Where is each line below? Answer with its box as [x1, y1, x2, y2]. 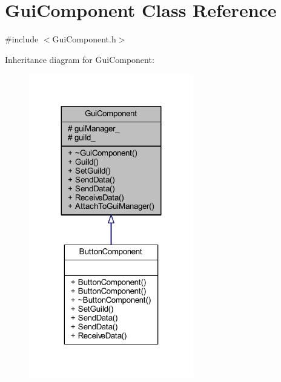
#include [5, 33, 39, 45]
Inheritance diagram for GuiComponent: [5, 53, 154, 65]
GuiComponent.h [52, 33, 116, 45]
